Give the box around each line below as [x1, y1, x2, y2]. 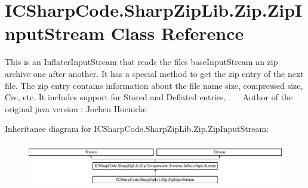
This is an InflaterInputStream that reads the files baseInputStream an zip [5, 56, 278, 68]
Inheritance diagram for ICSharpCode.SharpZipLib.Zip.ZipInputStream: [5, 122, 269, 135]
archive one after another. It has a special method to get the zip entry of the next [5, 67, 304, 79]
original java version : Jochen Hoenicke [5, 102, 147, 115]
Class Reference [110, 21, 244, 45]
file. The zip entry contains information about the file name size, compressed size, [5, 79, 303, 91]
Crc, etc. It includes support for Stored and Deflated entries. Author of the [5, 91, 293, 103]
